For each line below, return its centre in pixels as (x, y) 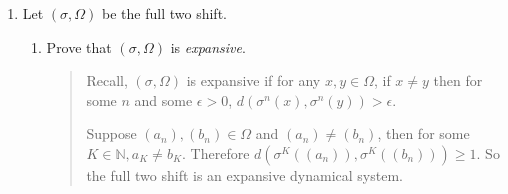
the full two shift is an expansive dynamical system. (244, 174)
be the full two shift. (164, 13)
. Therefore (216, 152)
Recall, (107, 80)
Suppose (111, 133)
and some (163, 99)
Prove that (79, 46)
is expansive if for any (253, 80)
